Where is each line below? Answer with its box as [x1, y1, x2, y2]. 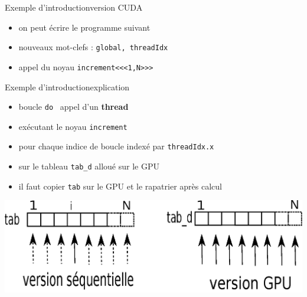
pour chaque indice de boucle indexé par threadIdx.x [18, 140, 214, 152]
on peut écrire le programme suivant [18, 21, 151, 33]
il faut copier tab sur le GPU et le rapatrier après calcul [18, 179, 222, 192]
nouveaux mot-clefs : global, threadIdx [18, 41, 168, 53]
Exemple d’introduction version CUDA [5, 1, 143, 13]
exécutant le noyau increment [18, 120, 128, 132]
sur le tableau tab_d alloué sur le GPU [18, 160, 159, 172]
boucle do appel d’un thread [18, 100, 129, 113]
